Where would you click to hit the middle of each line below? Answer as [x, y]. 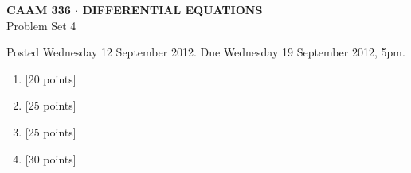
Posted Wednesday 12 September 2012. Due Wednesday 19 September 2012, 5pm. [206, 52]
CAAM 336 [39, 10]
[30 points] [51, 158]
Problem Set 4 [41, 25]
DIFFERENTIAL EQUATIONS [172, 10]
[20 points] [51, 78]
